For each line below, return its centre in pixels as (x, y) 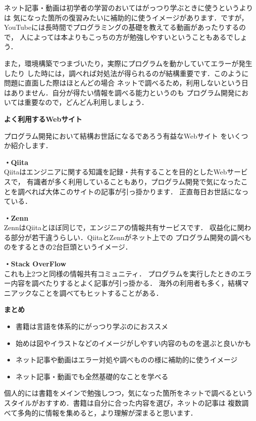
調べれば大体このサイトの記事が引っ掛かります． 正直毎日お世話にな (130, 191)
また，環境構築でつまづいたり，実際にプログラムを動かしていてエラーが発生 (128, 63)
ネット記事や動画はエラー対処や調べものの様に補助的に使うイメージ (127, 360)
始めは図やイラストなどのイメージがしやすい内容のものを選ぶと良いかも (133, 343)
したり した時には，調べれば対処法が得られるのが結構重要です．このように (127, 73)
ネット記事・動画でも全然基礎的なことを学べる (92, 376)
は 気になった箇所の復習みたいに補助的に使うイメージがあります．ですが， (126, 17)
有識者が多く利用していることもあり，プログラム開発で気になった (134, 181)
